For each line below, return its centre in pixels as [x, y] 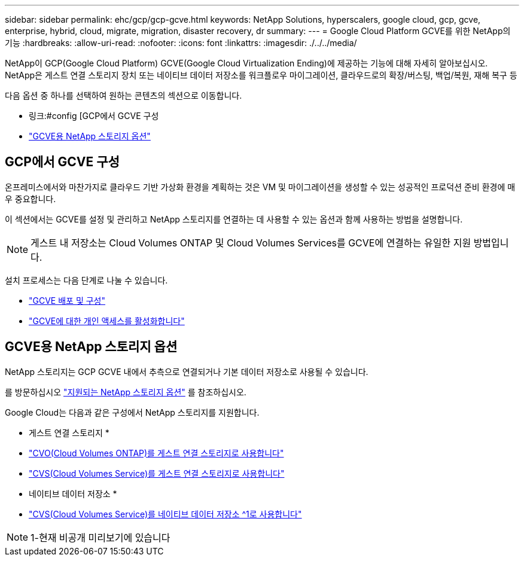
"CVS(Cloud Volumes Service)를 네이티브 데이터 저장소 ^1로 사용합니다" [165, 514]
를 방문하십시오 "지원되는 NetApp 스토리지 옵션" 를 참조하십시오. [126, 392]
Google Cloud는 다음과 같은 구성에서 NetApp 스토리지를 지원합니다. [132, 412]
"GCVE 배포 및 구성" [67, 300]
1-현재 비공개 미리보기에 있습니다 [100, 537]
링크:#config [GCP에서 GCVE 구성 [94, 116]
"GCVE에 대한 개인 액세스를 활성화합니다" [107, 321]
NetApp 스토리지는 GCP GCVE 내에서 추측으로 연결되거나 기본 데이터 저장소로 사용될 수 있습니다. [187, 371]
